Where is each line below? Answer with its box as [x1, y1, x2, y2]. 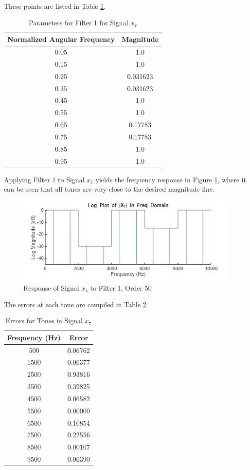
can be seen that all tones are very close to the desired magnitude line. [4, 184, 214, 194]
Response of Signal [23, 282, 79, 293]
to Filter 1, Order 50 [90, 282, 152, 293]
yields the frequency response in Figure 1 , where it [95, 174, 246, 184]
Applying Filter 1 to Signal [4, 174, 85, 184]
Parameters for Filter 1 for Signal [29, 17, 128, 27]
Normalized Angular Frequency [7, 34, 115, 44]
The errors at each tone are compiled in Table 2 [4, 299, 146, 309]
